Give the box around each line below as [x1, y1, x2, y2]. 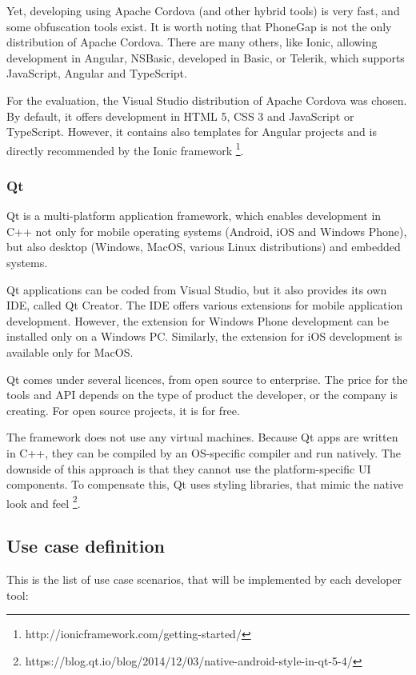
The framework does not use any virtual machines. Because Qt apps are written [6, 429, 398, 445]
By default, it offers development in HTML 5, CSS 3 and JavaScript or [6, 107, 354, 124]
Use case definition [6, 533, 165, 558]
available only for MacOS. [6, 343, 134, 360]
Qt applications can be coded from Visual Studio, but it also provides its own [6, 281, 387, 298]
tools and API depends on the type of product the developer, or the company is [6, 386, 398, 403]
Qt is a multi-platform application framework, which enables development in [6, 207, 382, 224]
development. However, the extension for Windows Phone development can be [6, 312, 389, 329]
